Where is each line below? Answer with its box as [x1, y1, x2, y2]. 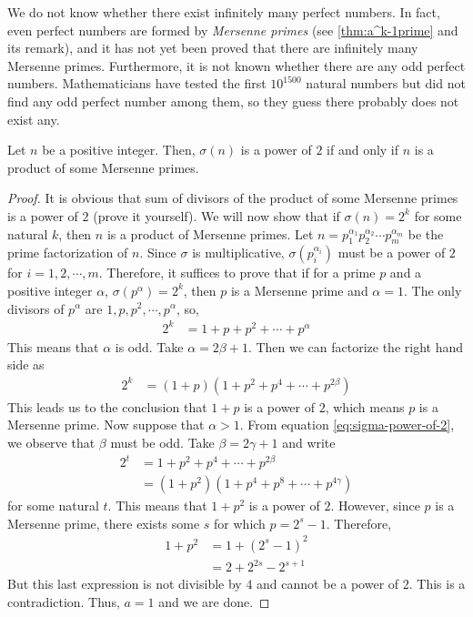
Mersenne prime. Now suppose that [7, 415, 205, 434]
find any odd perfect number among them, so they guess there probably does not [7, 91, 459, 110]
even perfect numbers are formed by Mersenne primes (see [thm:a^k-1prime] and [7, 20, 458, 39]
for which [214, 513, 266, 532]
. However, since [330, 496, 420, 515]
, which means [325, 397, 405, 416]
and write [282, 433, 336, 452]
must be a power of [337, 243, 446, 262]
